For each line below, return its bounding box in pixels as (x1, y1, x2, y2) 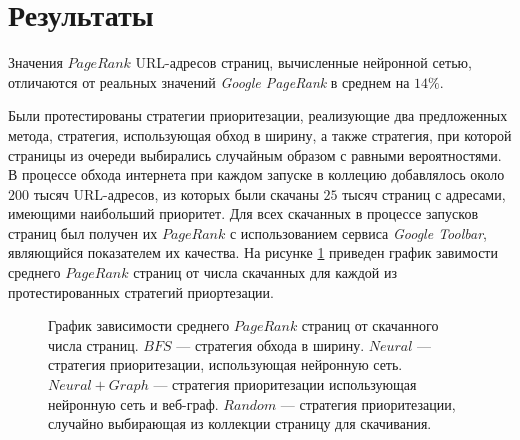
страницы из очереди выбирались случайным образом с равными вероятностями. (8, 144, 502, 165)
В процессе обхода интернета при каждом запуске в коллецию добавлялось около (8, 164, 505, 185)
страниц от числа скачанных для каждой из (133, 262, 397, 283)
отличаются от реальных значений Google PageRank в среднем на (8, 71, 410, 92)
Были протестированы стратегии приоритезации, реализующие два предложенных (8, 105, 508, 126)
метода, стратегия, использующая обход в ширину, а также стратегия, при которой (8, 124, 512, 145)
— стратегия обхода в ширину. (176, 334, 365, 355)
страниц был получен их (8, 222, 158, 243)
